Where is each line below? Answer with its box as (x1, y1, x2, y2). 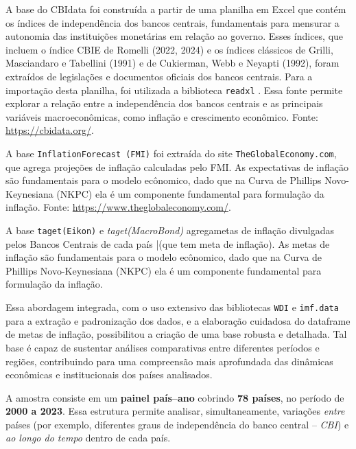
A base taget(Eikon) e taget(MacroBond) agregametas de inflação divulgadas (5, 223, 335, 238)
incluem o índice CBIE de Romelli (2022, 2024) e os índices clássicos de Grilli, (5, 42, 333, 56)
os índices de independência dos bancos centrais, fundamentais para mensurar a (5, 15, 340, 30)
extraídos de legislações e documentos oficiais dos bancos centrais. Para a (5, 69, 313, 83)
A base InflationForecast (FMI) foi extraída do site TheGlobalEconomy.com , (5, 146, 337, 160)
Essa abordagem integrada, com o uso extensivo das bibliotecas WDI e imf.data (5, 300, 339, 314)
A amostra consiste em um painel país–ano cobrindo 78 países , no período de (5, 390, 344, 404)
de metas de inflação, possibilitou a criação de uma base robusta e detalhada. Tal (5, 327, 347, 341)
